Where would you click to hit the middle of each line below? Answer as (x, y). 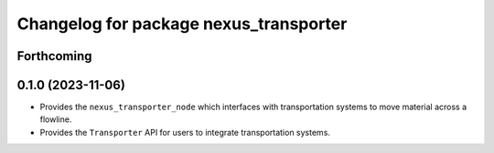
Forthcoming (54, 56)
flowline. (56, 119)
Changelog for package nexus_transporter (182, 24)
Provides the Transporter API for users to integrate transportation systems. (185, 132)
